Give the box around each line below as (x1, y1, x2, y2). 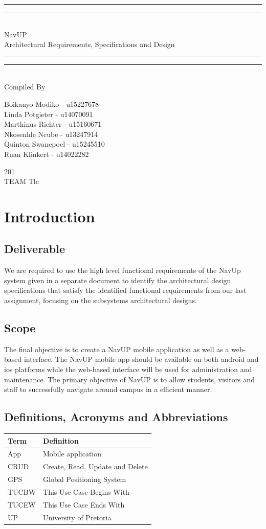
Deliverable (4, 241, 65, 257)
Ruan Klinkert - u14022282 (4, 148, 89, 159)
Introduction (4, 205, 95, 226)
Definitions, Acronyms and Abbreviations (4, 409, 228, 425)
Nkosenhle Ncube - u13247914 (4, 128, 98, 139)
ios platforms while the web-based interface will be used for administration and (4, 364, 252, 375)
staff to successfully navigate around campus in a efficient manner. (4, 384, 212, 395)
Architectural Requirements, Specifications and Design (4, 39, 175, 50)
